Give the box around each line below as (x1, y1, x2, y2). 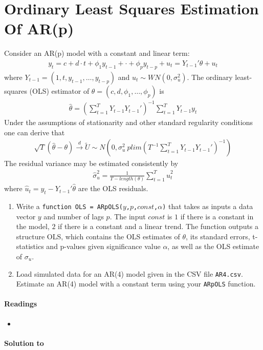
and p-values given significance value (46, 241, 161, 252)
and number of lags (43, 211, 104, 221)
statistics (16, 241, 44, 252)
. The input (109, 211, 146, 221)
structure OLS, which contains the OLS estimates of (16, 231, 180, 241)
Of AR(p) (4, 18, 74, 39)
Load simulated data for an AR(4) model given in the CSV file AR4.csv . (16, 268, 243, 279)
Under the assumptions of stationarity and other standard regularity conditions (4, 117, 253, 128)
